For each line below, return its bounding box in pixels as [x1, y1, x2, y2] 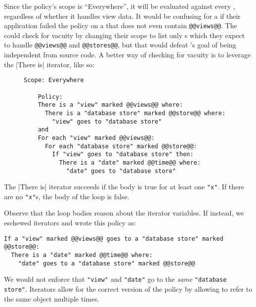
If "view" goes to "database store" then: [52, 151, 194, 158]
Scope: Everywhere [24, 77, 84, 84]
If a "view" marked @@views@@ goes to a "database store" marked [4, 235, 223, 242]
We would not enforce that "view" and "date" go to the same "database [4, 274, 227, 284]
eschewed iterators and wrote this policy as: [4, 218, 136, 228]
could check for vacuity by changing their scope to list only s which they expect [4, 30, 245, 40]
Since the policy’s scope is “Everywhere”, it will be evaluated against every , [4, 1, 235, 11]
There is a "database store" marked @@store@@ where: [44, 109, 226, 117]
